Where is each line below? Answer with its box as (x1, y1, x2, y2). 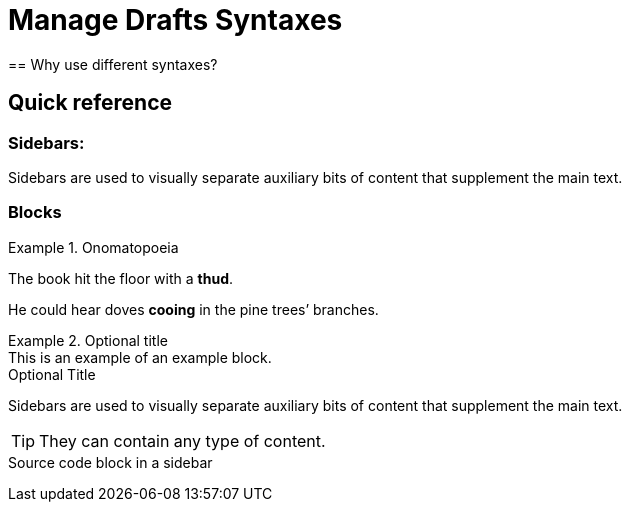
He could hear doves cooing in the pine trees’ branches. (8, 300, 379, 318)
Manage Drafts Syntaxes (8, 3, 343, 37)
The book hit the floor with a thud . (8, 269, 234, 287)
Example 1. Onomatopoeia (8, 238, 179, 256)
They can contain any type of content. (39, 430, 326, 451)
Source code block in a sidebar (8, 453, 213, 471)
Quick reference (8, 90, 173, 116)
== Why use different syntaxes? (8, 55, 218, 73)
